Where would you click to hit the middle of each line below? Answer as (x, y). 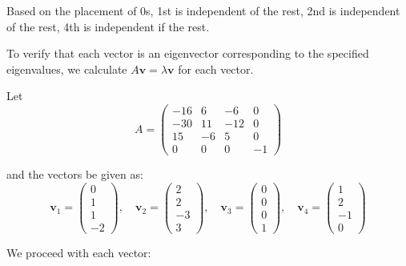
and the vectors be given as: (75, 174)
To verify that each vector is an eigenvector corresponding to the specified (188, 53)
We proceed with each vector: (79, 252)
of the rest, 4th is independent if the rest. (108, 26)
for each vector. (216, 69)
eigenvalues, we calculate (67, 69)
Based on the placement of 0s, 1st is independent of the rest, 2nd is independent (203, 10)
